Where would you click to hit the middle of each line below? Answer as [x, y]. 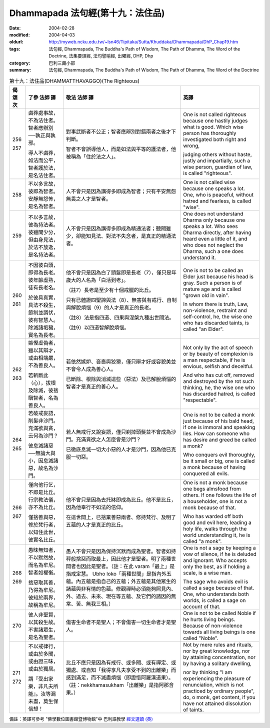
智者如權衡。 [43, 572]
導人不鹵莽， [43, 152]
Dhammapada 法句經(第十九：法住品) [87, 13]
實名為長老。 [43, 335]
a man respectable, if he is [214, 360]
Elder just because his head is [218, 276]
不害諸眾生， [43, 629]
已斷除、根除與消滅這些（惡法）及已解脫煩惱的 [121, 379]
